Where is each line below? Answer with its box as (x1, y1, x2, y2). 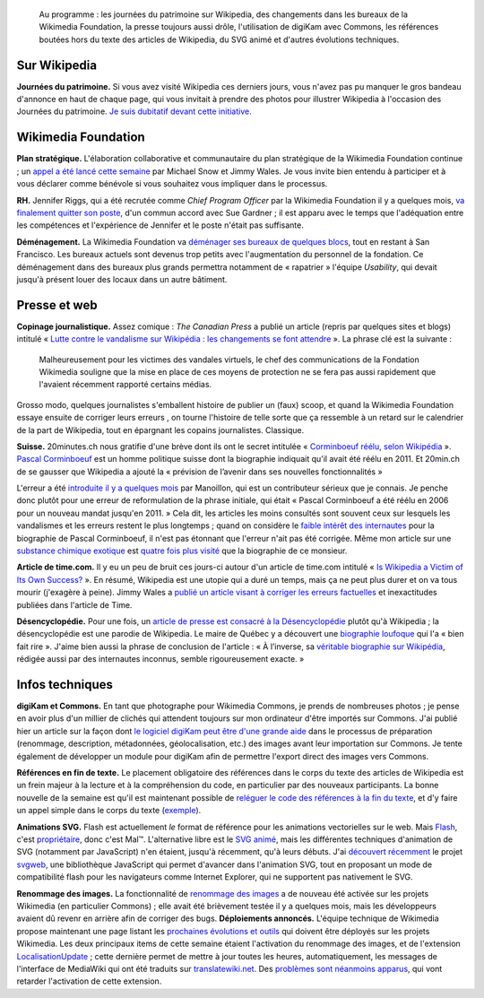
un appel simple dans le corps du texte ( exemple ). (16, 805, 202, 816)
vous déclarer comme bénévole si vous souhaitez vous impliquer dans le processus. (16, 178, 328, 189)
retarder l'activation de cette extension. (16, 976, 162, 986)
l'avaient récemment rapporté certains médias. (39, 379, 212, 390)
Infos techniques (16, 677, 114, 692)
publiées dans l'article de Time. (16, 599, 133, 610)
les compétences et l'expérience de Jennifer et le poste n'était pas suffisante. (16, 220, 304, 230)
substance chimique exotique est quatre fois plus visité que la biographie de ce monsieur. (16, 545, 348, 556)
